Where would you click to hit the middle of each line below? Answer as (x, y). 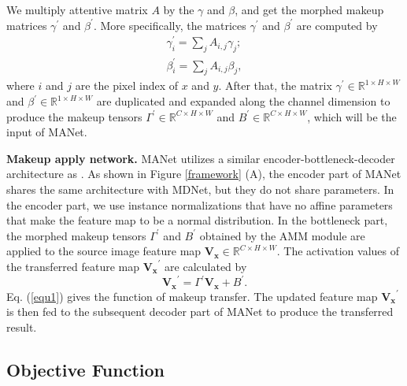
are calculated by (206, 266)
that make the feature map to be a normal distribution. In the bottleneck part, (197, 220)
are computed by (337, 25)
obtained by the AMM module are (282, 235)
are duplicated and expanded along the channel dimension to (243, 101)
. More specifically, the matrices (170, 25)
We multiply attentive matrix (77, 9)
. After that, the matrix (275, 85)
